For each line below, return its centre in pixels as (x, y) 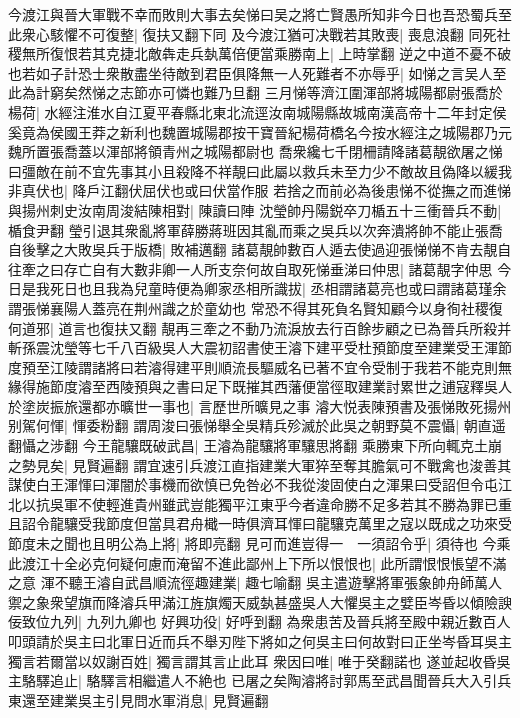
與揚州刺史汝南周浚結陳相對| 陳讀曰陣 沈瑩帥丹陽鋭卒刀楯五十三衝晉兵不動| (255, 209)
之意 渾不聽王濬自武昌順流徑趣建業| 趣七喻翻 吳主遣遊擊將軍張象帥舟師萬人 (255, 582)
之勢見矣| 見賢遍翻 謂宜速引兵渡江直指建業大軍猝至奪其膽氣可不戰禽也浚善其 (260, 464)
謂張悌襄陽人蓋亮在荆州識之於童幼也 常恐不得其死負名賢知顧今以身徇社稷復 (255, 307)
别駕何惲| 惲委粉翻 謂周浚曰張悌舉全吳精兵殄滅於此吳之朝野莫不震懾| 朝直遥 (257, 425)
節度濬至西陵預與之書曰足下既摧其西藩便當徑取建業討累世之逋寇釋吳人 (280, 386)
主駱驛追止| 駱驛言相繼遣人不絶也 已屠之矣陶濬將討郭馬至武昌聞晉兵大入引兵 (260, 680)
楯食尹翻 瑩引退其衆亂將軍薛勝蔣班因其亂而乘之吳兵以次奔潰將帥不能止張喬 (255, 229)
